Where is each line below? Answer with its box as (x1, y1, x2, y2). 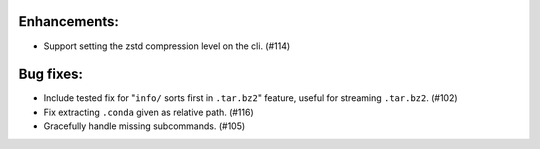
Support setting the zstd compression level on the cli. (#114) (43, 40, 291, 52)
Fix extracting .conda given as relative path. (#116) (43, 106, 254, 118)
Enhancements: (18, 13, 120, 30)
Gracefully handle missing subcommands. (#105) (43, 120, 246, 132)
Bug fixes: (18, 66, 84, 83)
